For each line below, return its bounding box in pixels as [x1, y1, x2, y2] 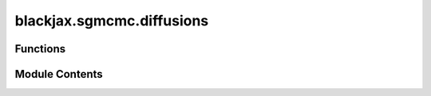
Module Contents [14, 67, 103, 81]
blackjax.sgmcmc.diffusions [14, 12, 209, 29]
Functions [14, 42, 66, 56]
